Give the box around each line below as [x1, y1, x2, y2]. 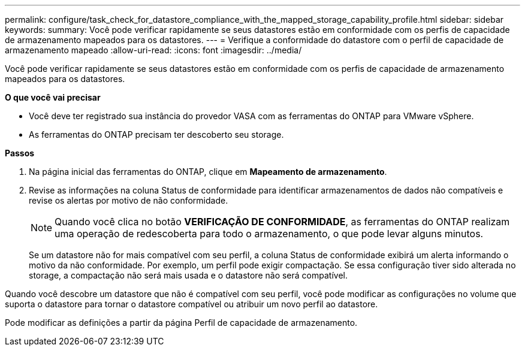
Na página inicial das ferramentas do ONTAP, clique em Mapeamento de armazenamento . [29, 167, 387, 177]
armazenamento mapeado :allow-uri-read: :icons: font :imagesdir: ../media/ [5, 45, 302, 55]
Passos [5, 148, 35, 158]
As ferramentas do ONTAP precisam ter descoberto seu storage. [29, 129, 284, 140]
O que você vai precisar [5, 92, 101, 102]
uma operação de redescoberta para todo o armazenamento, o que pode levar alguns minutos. [55, 228, 484, 240]
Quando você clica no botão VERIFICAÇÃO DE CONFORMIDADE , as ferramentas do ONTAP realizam [55, 216, 510, 228]
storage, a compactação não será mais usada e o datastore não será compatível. [29, 270, 348, 280]
